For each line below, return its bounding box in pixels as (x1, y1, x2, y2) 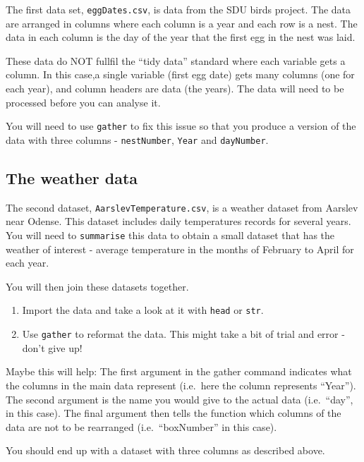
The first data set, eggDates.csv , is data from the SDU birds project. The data (6, 2, 351, 16)
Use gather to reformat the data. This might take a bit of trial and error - (22, 327, 345, 341)
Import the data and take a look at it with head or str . (22, 303, 264, 317)
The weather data (6, 166, 138, 188)
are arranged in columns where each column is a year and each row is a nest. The (6, 16, 358, 30)
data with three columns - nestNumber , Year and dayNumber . (6, 132, 269, 147)
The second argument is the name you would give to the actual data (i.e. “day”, (6, 391, 353, 406)
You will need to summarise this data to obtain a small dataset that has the (6, 227, 335, 242)
